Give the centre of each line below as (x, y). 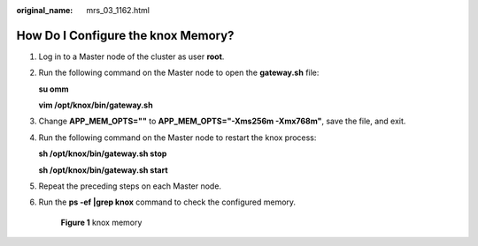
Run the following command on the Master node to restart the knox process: (177, 138)
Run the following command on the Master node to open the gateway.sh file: (179, 73)
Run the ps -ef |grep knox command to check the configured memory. (167, 202)
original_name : (45, 10)
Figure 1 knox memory (101, 222)
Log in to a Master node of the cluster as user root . (131, 56)
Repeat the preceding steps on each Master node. (130, 186)
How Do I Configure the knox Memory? (125, 35)
